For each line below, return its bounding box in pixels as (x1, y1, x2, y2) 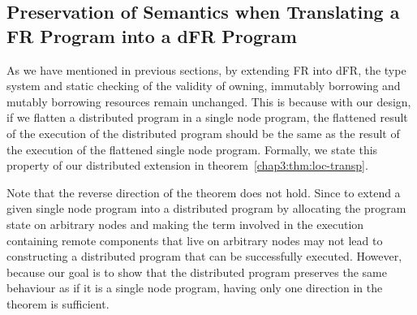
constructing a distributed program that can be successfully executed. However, (6, 248, 402, 265)
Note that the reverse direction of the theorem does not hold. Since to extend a (6, 183, 401, 201)
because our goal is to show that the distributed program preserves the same (6, 263, 387, 280)
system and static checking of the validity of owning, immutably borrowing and (6, 77, 401, 94)
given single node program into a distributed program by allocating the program (6, 200, 406, 217)
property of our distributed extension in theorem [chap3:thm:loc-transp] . (6, 157, 368, 174)
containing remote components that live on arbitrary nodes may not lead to (6, 231, 383, 248)
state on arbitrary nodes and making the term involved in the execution (6, 215, 364, 232)
